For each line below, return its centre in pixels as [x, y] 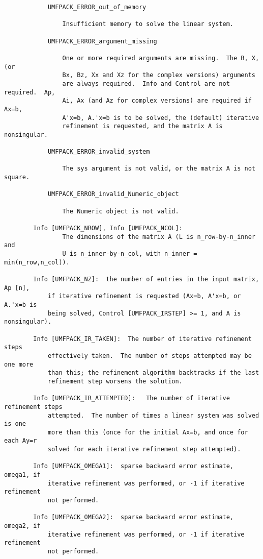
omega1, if [22, 475]
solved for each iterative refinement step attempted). [144, 449]
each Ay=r [21, 441]
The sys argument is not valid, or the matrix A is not [159, 169]
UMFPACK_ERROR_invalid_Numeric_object [113, 194]
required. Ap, [30, 92]
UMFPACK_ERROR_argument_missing [102, 41]
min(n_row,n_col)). [37, 262]
